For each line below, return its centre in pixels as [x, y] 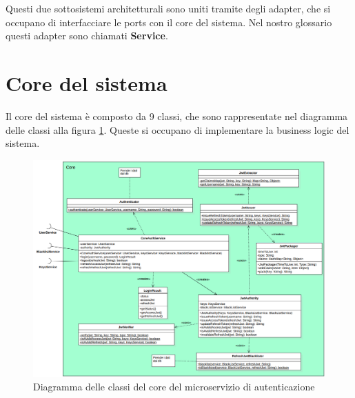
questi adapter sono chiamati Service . [87, 36]
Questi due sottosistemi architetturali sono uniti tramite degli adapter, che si [168, 8]
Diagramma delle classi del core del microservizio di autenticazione [174, 387]
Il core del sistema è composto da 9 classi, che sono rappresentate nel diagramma [177, 116]
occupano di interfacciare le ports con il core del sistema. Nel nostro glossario [169, 22]
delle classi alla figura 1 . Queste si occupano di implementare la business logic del [177, 129]
